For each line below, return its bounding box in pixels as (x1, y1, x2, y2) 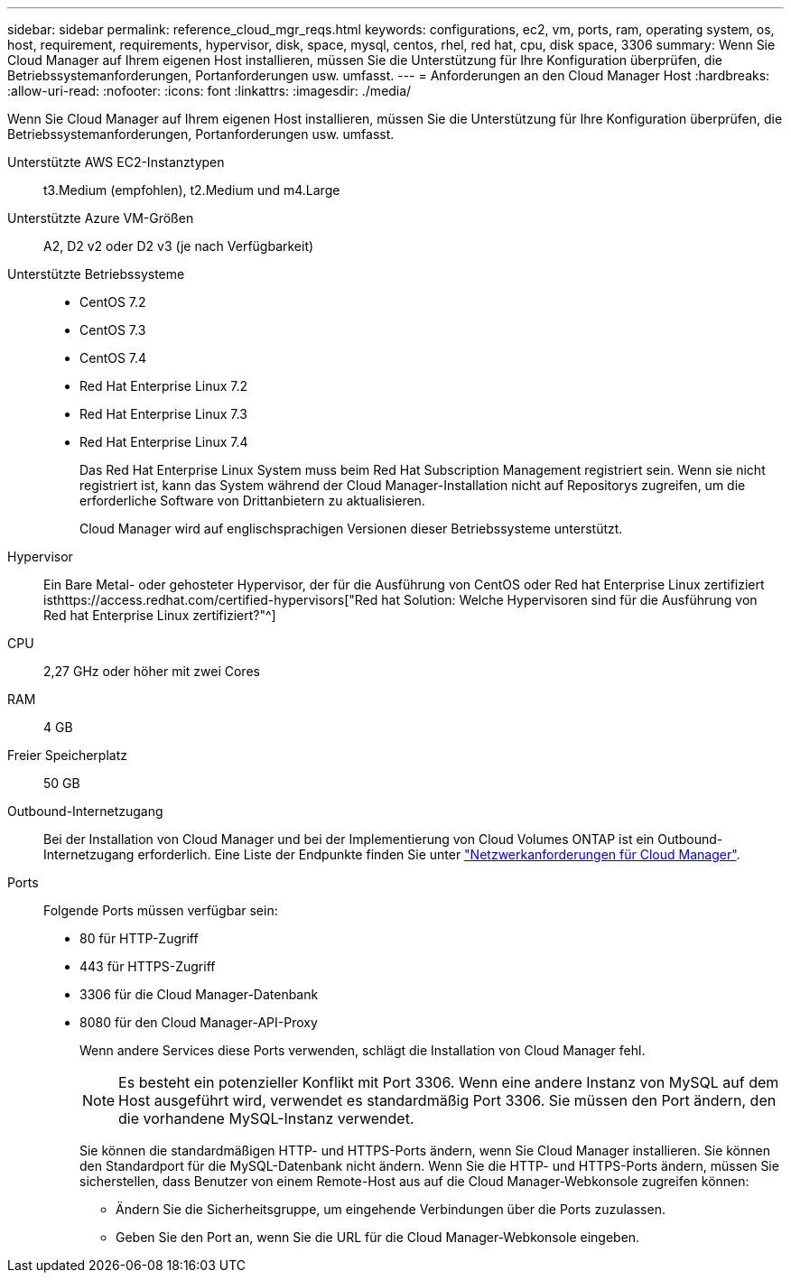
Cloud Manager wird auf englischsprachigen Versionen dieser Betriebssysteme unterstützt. (79, 521, 623, 536)
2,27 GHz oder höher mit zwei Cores (43, 663, 260, 679)
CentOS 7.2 (79, 294, 146, 310)
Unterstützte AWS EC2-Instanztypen (7, 154, 225, 170)
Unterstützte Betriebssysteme (7, 266, 185, 282)
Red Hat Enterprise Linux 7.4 (79, 434, 248, 450)
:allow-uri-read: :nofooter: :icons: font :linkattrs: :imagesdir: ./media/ (7, 83, 412, 98)
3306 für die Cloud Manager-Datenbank (79, 987, 319, 1002)
